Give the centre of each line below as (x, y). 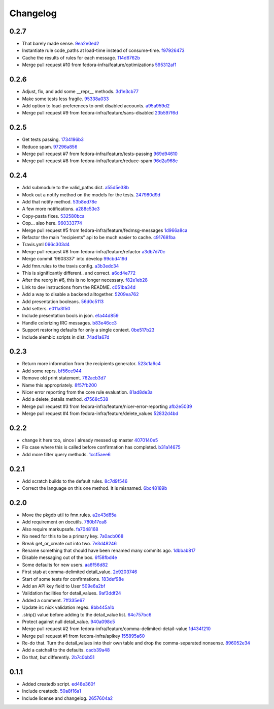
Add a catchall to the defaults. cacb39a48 (66, 650)
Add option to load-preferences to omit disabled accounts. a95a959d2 (96, 106)
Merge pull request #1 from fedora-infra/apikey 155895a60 (83, 636)
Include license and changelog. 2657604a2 (67, 698)
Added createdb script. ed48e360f (59, 684)
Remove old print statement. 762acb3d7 (64, 378)
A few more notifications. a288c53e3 (61, 209)
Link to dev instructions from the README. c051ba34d (79, 287)
